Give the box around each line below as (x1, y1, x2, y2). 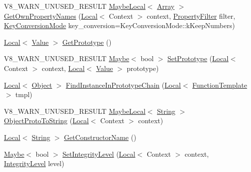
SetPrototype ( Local (167, 53, 229, 64)
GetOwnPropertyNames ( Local (4, 10, 98, 21)
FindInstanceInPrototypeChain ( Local (65, 79, 181, 90)
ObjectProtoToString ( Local (4, 115, 89, 126)
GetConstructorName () (63, 132, 136, 142)
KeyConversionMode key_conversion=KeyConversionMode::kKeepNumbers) (4, 20, 235, 31)
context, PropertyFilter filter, (147, 10, 235, 21)
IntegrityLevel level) (4, 158, 64, 169)
